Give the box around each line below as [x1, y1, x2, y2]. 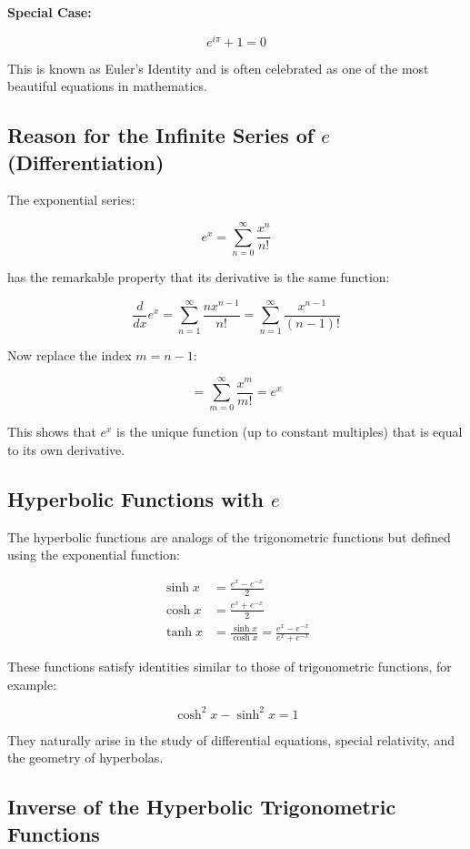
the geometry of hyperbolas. [7, 748, 164, 767]
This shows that [7, 422, 96, 441]
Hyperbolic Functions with [7, 484, 264, 512]
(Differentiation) [7, 147, 165, 176]
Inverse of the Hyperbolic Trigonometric [7, 793, 396, 821]
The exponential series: [7, 190, 135, 209]
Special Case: [7, 3, 92, 21]
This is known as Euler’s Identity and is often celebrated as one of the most [7, 58, 429, 77]
